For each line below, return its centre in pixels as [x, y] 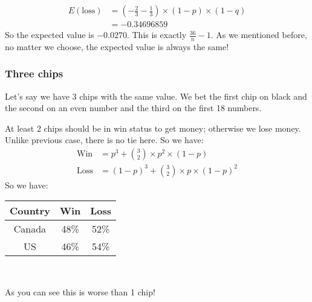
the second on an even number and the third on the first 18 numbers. [133, 108]
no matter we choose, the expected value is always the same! [117, 46]
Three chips [34, 73]
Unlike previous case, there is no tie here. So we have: [104, 140]
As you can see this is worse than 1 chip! [80, 291]
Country [30, 211]
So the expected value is [50, 35]
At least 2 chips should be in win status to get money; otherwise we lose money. [153, 128]
